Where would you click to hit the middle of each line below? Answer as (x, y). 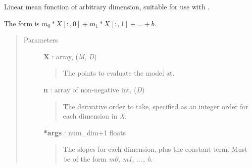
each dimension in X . (95, 116)
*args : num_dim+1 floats (84, 132)
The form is (22, 23)
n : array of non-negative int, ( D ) (94, 89)
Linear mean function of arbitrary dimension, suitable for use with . (107, 6)
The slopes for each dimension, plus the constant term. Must (155, 149)
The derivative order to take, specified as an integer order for (156, 106)
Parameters (41, 40)
